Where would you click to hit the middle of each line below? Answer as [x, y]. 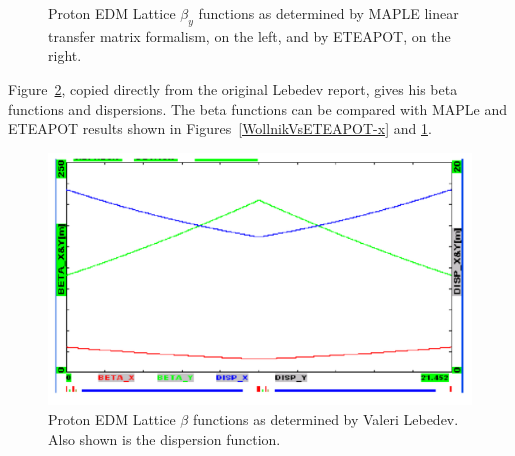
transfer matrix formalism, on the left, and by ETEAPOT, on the [249, 35]
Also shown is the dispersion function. [164, 438]
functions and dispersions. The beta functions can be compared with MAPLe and [258, 108]
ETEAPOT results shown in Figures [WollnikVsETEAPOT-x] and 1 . [220, 128]
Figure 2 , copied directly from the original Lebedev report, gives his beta [233, 88]
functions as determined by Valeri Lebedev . [325, 418]
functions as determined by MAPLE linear [328, 13]
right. [65, 55]
